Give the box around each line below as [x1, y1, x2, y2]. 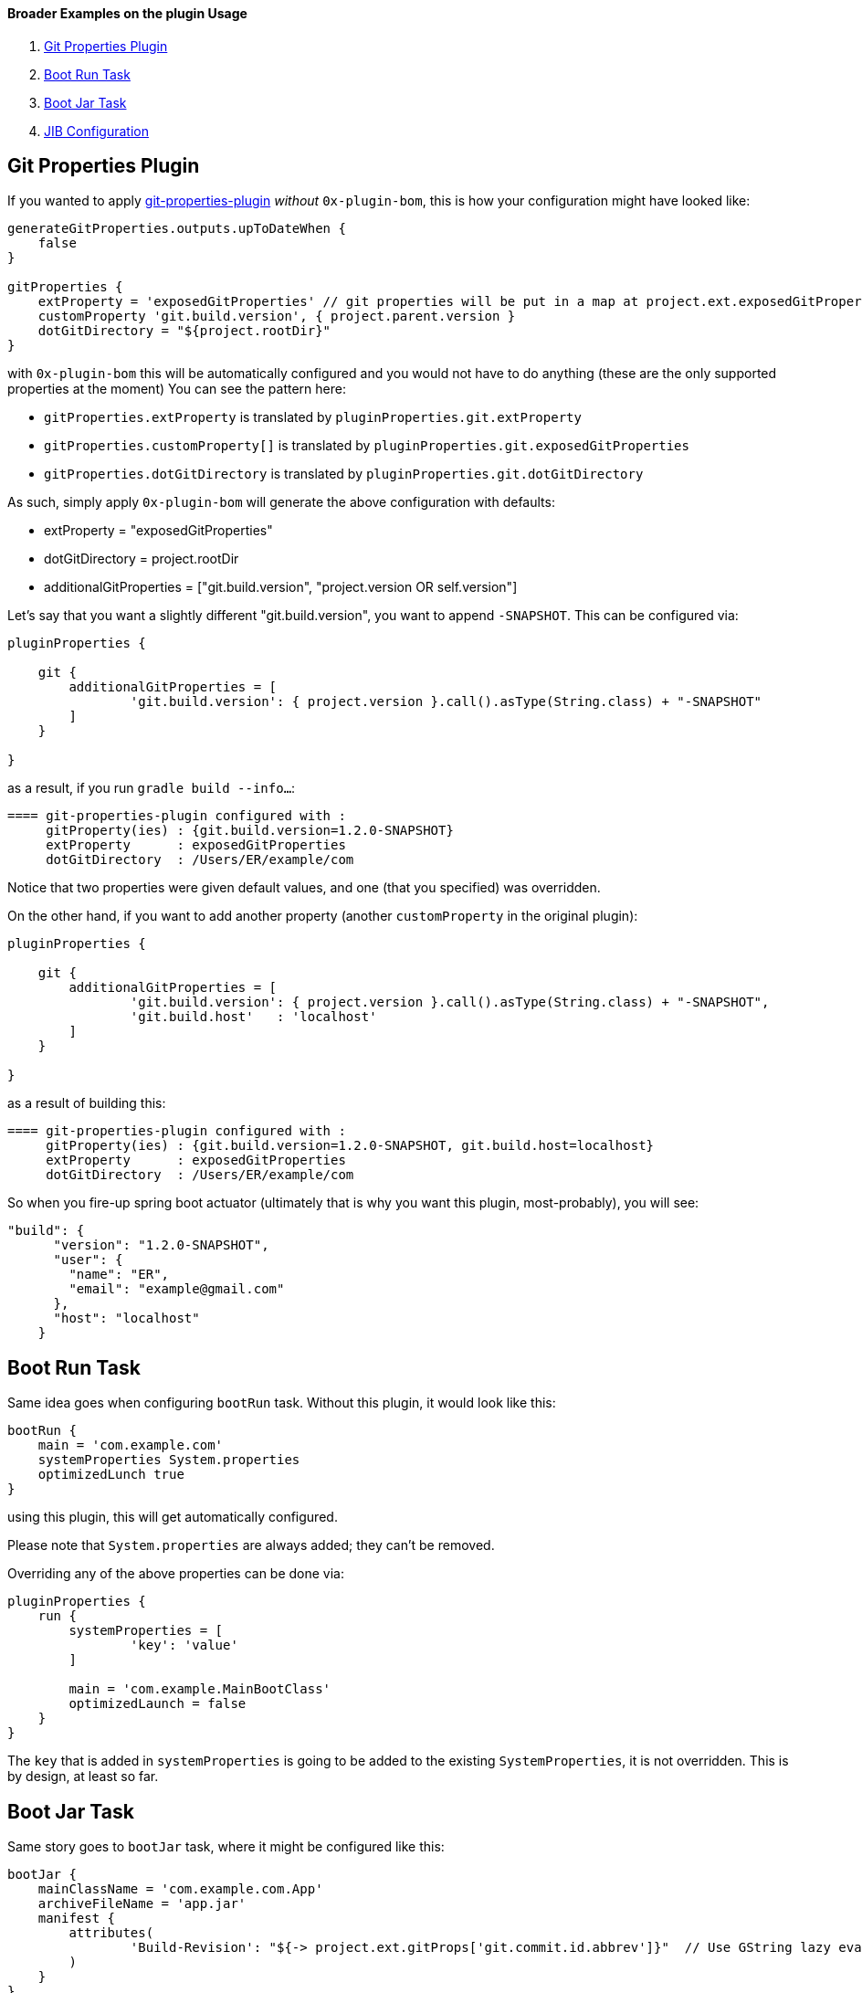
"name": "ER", [68, 1267, 170, 1282]
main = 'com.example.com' [37, 1438, 224, 1453]
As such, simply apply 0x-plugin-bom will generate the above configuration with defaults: [7, 494, 555, 511]
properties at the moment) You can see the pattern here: [7, 381, 346, 397]
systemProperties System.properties [37, 1452, 300, 1468]
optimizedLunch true [37, 1467, 184, 1482]
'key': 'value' [130, 1638, 238, 1653]
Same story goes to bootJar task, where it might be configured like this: [7, 1839, 445, 1855]
